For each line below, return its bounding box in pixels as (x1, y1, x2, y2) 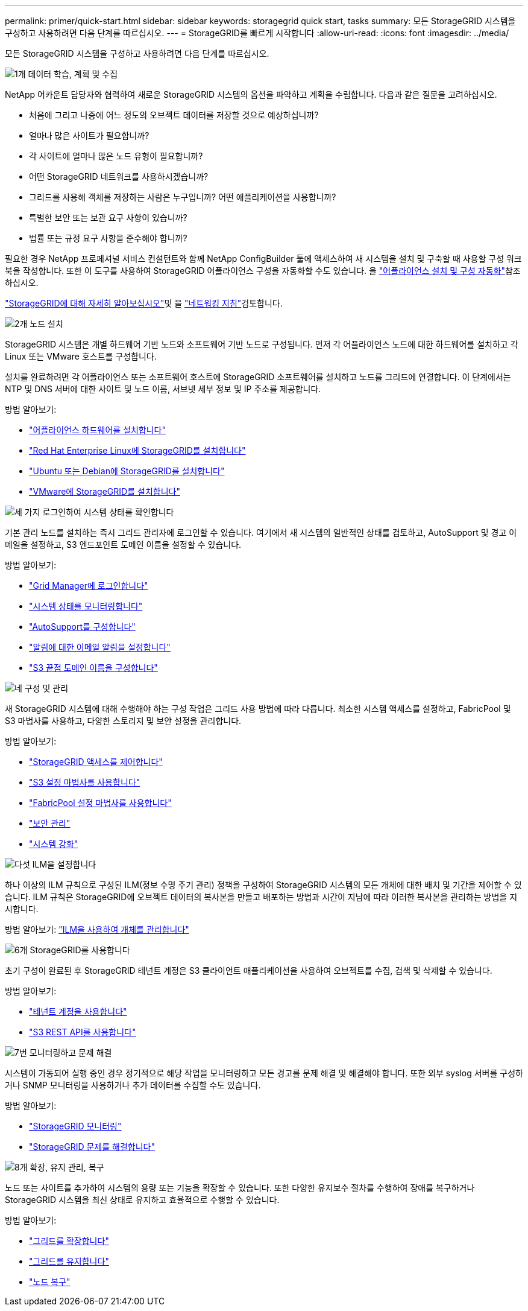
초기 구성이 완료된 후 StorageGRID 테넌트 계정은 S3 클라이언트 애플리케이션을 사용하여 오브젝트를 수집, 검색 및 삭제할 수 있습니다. (5, 965, 492, 976)
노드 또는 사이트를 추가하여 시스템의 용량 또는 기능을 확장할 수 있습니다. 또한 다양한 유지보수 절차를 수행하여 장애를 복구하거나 (5, 1182, 475, 1193)
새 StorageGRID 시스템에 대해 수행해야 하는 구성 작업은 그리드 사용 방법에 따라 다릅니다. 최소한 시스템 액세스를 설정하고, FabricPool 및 (5, 703, 511, 714)
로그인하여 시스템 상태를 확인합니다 (42, 507, 174, 517)
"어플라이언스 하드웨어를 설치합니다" (29, 425, 166, 435)
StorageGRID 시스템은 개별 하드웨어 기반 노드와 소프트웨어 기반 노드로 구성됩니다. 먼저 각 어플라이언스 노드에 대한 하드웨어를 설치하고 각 (5, 339, 518, 349)
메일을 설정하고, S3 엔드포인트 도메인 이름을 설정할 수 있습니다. (5, 539, 242, 550)
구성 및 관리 (24, 683, 69, 693)
